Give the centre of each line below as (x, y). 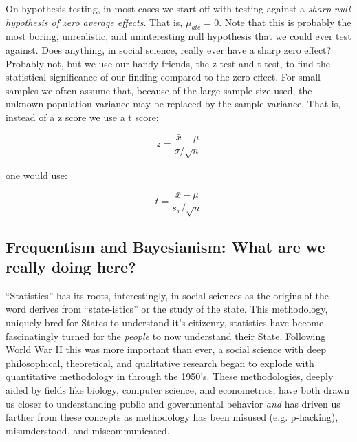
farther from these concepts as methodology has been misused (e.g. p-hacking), (172, 417)
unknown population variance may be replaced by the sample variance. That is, (173, 104)
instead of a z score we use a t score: (82, 117)
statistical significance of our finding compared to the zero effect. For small (163, 77)
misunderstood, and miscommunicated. (88, 430)
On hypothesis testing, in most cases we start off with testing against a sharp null (178, 8)
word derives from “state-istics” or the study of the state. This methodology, (167, 309)
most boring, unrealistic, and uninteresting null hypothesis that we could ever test (178, 36)
